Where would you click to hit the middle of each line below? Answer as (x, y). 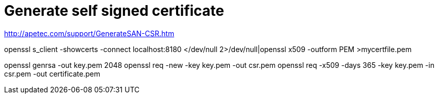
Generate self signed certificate (114, 11)
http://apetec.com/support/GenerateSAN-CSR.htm (89, 33)
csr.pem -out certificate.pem (52, 73)
